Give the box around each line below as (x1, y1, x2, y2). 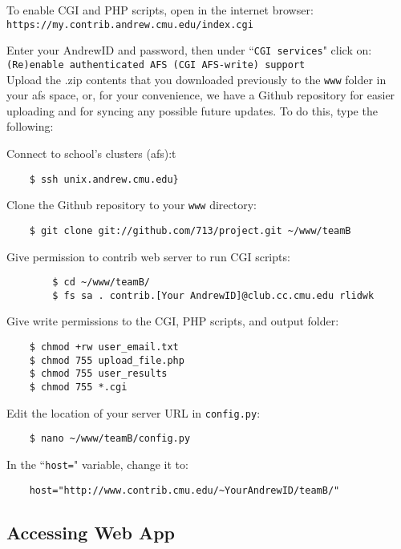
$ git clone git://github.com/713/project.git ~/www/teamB (29, 224, 351, 236)
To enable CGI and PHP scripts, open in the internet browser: (6, 2, 314, 18)
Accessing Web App (6, 519, 175, 544)
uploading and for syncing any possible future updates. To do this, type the (6, 102, 378, 119)
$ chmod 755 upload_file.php (29, 354, 184, 366)
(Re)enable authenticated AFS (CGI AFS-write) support (6, 59, 306, 71)
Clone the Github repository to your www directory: (6, 196, 257, 213)
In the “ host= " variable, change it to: (6, 456, 188, 472)
